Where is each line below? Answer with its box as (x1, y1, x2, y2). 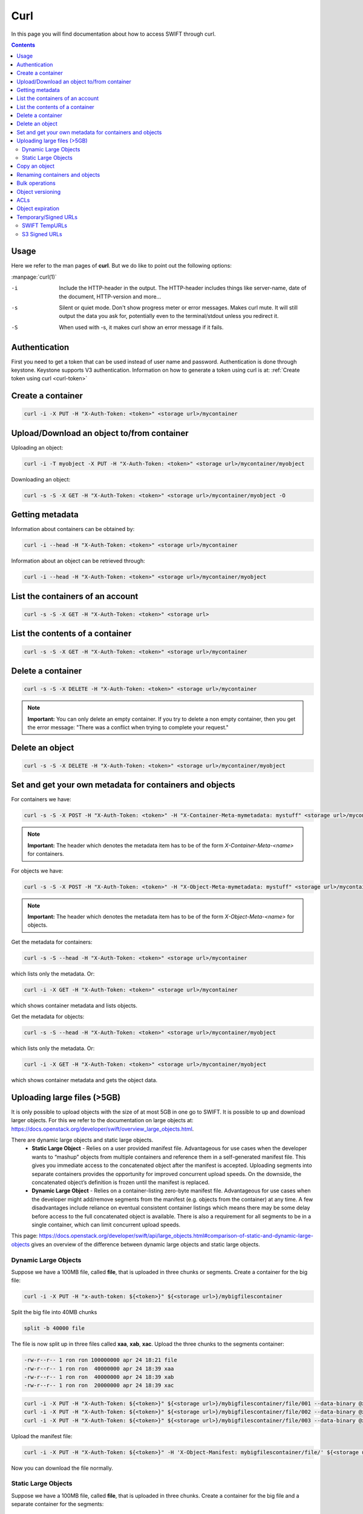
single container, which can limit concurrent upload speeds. (31, 1221, 181, 1228)
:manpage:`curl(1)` (11, 273, 57, 280)
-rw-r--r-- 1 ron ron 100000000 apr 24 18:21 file (24, 1357, 178, 1364)
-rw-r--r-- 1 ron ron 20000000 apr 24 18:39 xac (24, 1382, 174, 1389)
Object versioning (16, 188, 61, 195)
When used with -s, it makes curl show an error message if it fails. (59, 323, 224, 331)
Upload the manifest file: (11, 1432, 73, 1440)
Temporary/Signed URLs (16, 213, 78, 220)
